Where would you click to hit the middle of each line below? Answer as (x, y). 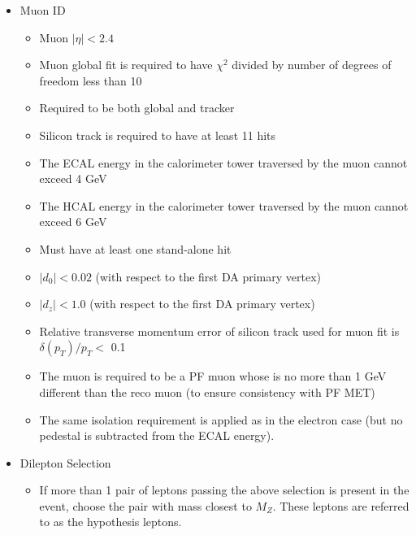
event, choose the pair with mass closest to (145, 505)
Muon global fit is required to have (126, 65)
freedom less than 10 (91, 80)
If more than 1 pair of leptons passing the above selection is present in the (224, 490)
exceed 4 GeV (73, 178)
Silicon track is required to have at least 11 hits (158, 135)
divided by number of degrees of (312, 65)
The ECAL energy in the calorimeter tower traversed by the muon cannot (223, 162)
